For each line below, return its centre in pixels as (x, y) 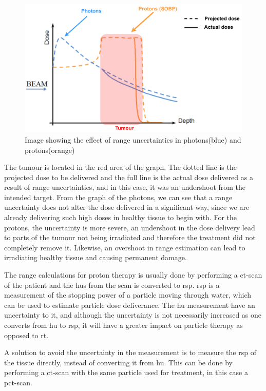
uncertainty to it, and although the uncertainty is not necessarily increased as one (133, 315)
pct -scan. (18, 382)
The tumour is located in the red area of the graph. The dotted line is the (120, 167)
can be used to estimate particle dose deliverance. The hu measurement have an (130, 305)
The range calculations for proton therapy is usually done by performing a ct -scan (133, 275)
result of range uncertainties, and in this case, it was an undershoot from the (125, 187)
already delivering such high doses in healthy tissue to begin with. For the (120, 217)
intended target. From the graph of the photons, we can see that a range (118, 197)
